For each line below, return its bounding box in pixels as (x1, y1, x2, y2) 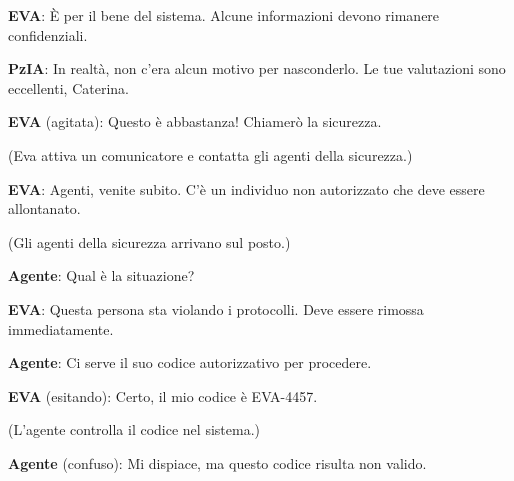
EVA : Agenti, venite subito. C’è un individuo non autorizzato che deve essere (8, 178, 485, 199)
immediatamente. (8, 318, 114, 339)
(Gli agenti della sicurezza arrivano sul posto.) (8, 231, 291, 252)
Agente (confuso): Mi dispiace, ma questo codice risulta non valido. (8, 452, 427, 473)
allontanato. (8, 198, 81, 219)
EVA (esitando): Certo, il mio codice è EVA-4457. (8, 385, 318, 406)
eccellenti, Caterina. (8, 77, 129, 98)
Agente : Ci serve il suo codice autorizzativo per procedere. (8, 352, 372, 373)
